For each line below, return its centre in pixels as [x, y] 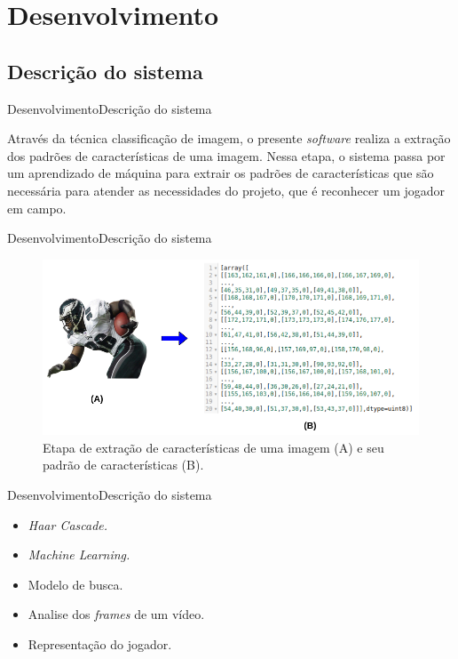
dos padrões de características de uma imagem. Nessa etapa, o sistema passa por [226, 155]
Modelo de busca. [75, 584]
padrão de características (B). [123, 465]
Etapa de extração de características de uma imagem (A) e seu [213, 447]
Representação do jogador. [100, 643]
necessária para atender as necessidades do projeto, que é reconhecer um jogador [226, 190]
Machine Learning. [79, 555]
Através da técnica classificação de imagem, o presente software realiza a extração [229, 138]
